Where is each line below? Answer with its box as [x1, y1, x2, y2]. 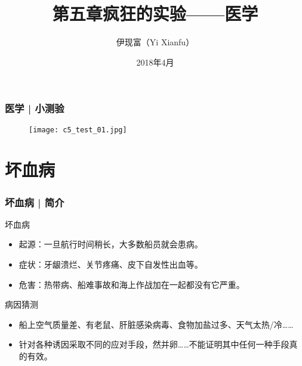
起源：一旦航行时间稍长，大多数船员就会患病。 [19, 238, 203, 250]
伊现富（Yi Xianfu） [116, 36, 195, 48]
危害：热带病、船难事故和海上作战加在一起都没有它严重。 [19, 278, 245, 290]
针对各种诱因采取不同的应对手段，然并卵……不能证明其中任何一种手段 [19, 338, 289, 351]
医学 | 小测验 [5, 101, 64, 116]
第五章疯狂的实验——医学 [52, 1, 258, 26]
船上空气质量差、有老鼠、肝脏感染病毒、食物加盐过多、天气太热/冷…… [19, 318, 294, 330]
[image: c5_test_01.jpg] [29, 125, 127, 134]
